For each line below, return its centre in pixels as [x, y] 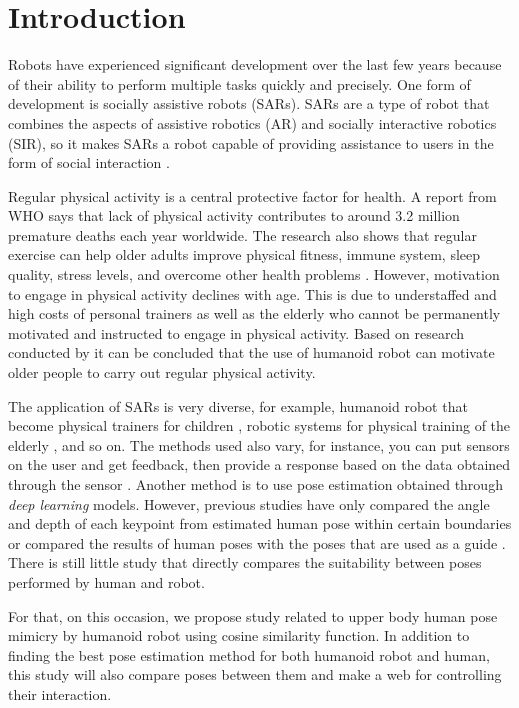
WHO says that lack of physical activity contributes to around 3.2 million [234, 215]
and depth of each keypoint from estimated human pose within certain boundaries [260, 523]
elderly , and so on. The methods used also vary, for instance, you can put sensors [259, 444]
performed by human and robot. [106, 581]
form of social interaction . [89, 162]
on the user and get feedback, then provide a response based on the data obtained [259, 464]
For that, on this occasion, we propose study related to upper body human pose [253, 615]
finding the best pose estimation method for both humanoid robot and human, [249, 654]
